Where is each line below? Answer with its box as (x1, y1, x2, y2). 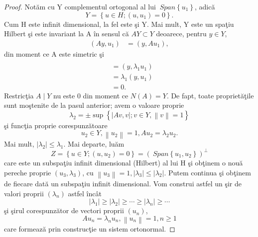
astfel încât (68, 188, 102, 198)
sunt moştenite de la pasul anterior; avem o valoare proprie (4, 100, 184, 110)
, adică (195, 1, 215, 11)
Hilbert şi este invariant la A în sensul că (4, 28, 129, 39)
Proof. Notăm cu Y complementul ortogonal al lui (4, 1, 156, 11)
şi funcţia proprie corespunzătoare (4, 120, 108, 130)
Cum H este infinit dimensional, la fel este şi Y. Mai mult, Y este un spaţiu (4, 18, 234, 29)
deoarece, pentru (156, 28, 207, 39)
